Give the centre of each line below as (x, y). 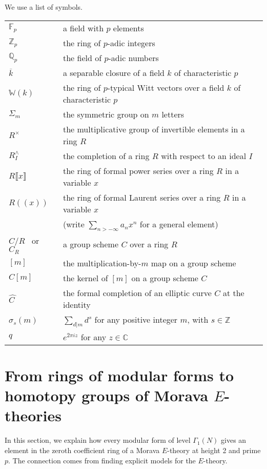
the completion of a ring (106, 155)
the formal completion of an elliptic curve (137, 292)
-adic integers (131, 43)
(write (74, 224)
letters (173, 114)
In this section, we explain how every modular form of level (98, 440)
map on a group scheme (193, 263)
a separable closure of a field (114, 72)
